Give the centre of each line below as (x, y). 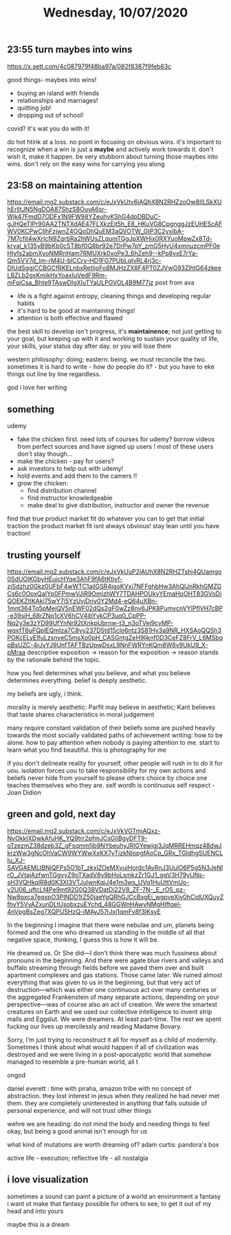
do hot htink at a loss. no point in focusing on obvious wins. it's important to (114, 142)
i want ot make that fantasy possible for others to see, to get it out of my (109, 1203)
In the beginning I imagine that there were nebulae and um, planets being (111, 925)
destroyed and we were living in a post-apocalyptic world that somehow (109, 1054)
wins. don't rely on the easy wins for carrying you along (86, 164)
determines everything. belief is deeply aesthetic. (77, 681)
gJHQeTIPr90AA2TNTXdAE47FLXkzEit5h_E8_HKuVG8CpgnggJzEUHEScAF (115, 224)
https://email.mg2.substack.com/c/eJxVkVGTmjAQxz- (84, 830)
